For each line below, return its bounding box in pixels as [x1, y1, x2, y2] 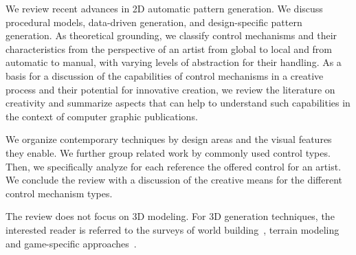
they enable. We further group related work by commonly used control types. [5, 145, 331, 159]
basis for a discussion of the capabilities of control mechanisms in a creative [5, 68, 324, 82]
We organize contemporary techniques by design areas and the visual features [5, 132, 332, 146]
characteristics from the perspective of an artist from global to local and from [5, 41, 333, 56]
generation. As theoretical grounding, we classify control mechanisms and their [5, 28, 337, 43]
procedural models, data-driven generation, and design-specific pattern [5, 14, 302, 29]
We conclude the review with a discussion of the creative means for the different [5, 173, 343, 187]
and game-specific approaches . [5, 236, 137, 250]
